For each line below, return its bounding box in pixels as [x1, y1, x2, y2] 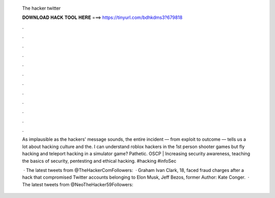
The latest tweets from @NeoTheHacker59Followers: [22, 181, 133, 187]
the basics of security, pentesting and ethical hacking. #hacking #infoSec [22, 158, 177, 164]
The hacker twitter [22, 5, 61, 11]
